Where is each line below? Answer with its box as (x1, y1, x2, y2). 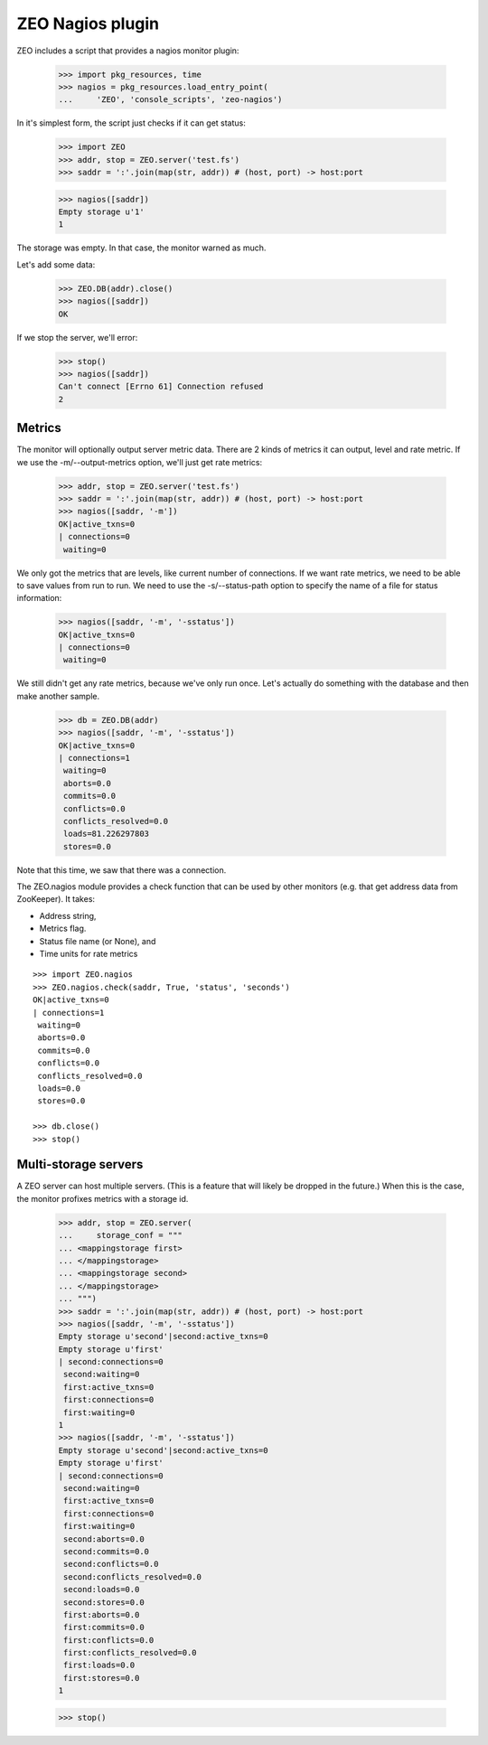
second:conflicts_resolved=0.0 (63, 1571, 202, 1581)
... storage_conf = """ (58, 1230, 183, 1241)
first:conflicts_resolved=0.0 (63, 1647, 198, 1658)
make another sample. (16, 690, 100, 701)
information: (16, 593, 62, 604)
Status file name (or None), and (39, 935, 156, 946)
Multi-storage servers (16, 1157, 144, 1172)
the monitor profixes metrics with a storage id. (16, 1193, 189, 1204)
